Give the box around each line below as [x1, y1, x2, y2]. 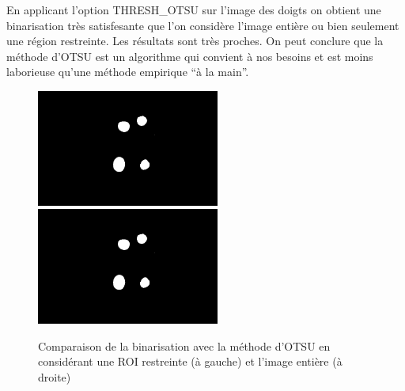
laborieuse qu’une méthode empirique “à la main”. [6, 63, 249, 80]
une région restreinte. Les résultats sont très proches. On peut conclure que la [6, 32, 384, 49]
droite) [38, 368, 71, 385]
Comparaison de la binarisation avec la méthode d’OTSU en [38, 337, 331, 354]
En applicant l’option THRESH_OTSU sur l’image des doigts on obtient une [6, 2, 381, 17]
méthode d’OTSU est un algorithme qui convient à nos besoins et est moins [6, 47, 373, 64]
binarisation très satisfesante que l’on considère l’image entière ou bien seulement [6, 17, 399, 33]
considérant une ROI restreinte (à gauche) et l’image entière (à [38, 353, 343, 370]
